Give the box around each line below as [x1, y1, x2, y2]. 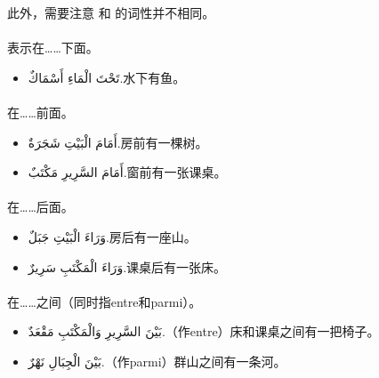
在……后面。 [7, 197, 74, 216]
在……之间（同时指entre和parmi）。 [7, 292, 202, 310]
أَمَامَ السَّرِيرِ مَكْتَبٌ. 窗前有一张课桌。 [28, 163, 227, 181]
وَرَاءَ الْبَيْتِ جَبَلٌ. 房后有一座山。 [28, 227, 197, 245]
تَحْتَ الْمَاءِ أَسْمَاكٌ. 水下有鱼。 [28, 68, 186, 86]
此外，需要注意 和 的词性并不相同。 [7, 4, 215, 21]
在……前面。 [7, 102, 74, 121]
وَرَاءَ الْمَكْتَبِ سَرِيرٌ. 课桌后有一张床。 [28, 257, 227, 276]
